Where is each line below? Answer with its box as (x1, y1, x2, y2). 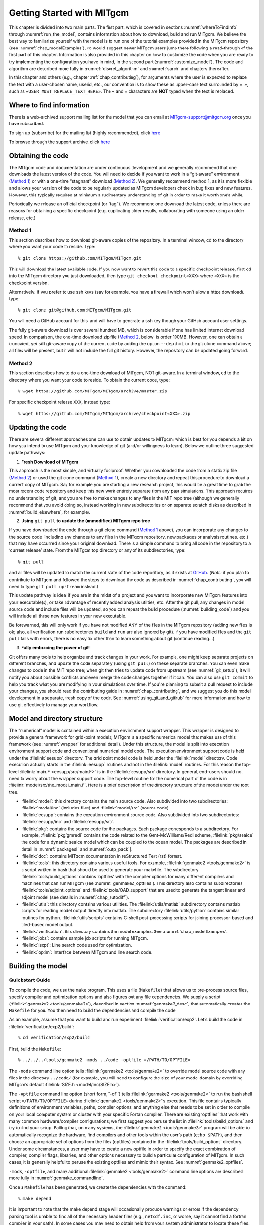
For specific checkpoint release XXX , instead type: (9, 399, 110, 405)
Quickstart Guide (9, 977, 51, 983)
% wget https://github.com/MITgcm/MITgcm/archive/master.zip (18, 388, 167, 394)
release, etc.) (9, 215, 36, 220)
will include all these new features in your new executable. (9, 613, 127, 619)
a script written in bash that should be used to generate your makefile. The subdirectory (21, 867, 198, 872)
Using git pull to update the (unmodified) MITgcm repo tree (21, 517, 150, 524)
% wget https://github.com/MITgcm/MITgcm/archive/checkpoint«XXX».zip (18, 411, 191, 416)
